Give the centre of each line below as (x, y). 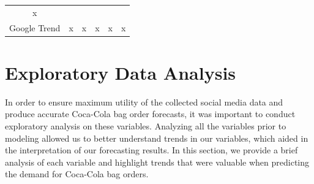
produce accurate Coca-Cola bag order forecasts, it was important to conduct (150, 114)
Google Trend (35, 27)
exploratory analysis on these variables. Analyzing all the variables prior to (146, 126)
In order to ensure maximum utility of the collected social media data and (144, 102)
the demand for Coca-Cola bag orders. (77, 174)
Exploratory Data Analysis (121, 72)
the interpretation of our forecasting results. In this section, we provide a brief (151, 150)
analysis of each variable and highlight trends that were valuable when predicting (157, 162)
